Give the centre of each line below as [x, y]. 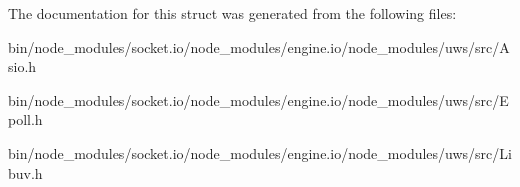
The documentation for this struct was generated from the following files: [232, 13]
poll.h [25, 119]
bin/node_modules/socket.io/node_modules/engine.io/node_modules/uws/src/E [258, 99]
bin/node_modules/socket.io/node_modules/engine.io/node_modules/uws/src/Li [260, 152]
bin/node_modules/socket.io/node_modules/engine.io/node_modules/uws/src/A [259, 46]
